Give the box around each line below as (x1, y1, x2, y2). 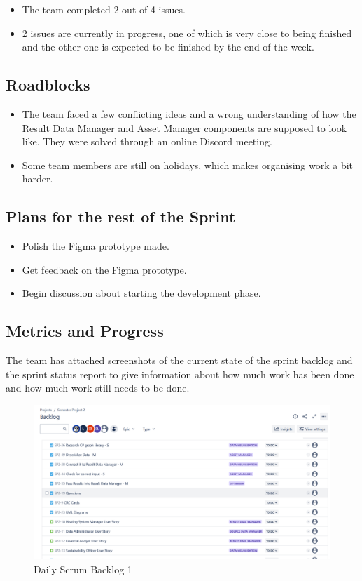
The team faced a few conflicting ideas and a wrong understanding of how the (22, 106, 356, 121)
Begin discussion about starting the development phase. (22, 286, 261, 300)
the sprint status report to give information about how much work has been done (6, 366, 354, 381)
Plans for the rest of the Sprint (6, 206, 236, 227)
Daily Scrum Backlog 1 (34, 561, 132, 576)
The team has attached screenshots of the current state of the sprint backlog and (6, 353, 353, 368)
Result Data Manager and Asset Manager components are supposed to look (22, 120, 347, 135)
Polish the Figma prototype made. (22, 239, 169, 253)
